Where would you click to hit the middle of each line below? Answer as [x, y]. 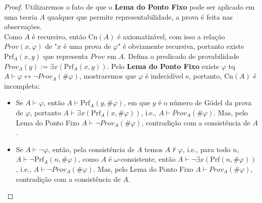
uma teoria [21, 16]
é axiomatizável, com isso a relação [171, 36]
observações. [23, 26]
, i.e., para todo [207, 149]
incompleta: [22, 85]
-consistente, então [147, 159]
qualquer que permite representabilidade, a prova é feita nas [140, 16]
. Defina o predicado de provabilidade [181, 56]
